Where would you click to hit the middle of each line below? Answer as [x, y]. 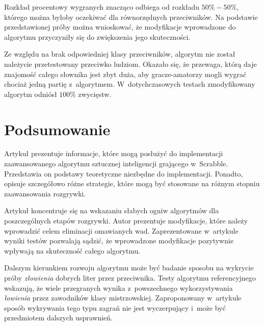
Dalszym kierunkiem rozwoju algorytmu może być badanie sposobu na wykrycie [129, 268]
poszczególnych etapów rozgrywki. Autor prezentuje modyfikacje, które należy [126, 221]
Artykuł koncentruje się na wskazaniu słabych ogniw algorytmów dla [112, 210]
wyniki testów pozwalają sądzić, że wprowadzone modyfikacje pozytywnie [119, 241]
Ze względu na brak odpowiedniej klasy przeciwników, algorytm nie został [120, 54]
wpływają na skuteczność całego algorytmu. [72, 250]
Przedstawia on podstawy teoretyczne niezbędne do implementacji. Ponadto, [124, 173]
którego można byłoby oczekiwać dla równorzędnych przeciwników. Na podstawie [131, 17]
